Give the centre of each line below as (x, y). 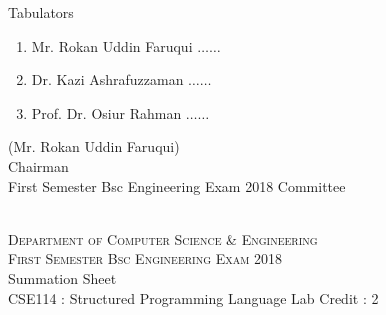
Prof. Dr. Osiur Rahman (106, 112)
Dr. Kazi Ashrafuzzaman (107, 79)
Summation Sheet (62, 277)
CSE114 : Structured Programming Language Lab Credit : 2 (193, 297)
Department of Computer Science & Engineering (163, 238)
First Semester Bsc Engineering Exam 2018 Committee (177, 185)
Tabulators (41, 12)
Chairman (38, 165)
